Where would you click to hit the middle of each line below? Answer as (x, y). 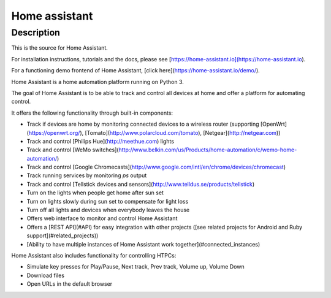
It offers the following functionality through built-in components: (92, 113)
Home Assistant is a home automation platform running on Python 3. (97, 82)
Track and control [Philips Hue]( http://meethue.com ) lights (101, 141)
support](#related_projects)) (63, 235)
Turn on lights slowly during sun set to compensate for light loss (108, 201)
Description (36, 32)
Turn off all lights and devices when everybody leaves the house (108, 210)
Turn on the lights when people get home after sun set (95, 193)
